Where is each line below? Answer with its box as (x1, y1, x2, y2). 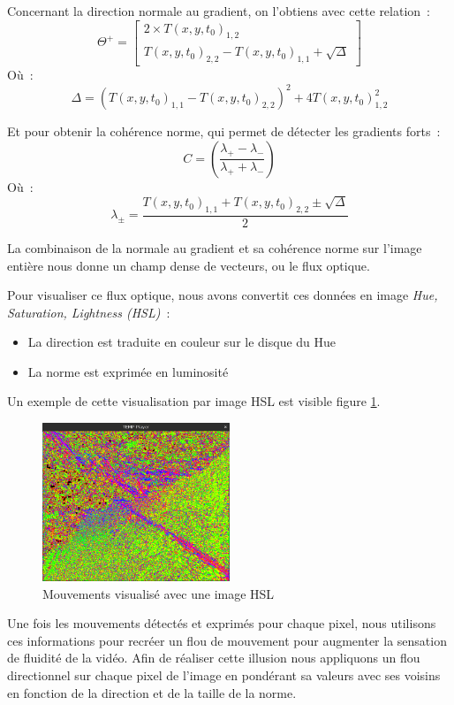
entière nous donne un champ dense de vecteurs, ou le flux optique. (7, 256, 370, 274)
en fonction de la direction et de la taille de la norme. (7, 683, 297, 701)
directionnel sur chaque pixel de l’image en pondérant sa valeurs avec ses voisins (7, 666, 441, 685)
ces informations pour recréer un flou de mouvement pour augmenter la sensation (7, 631, 447, 649)
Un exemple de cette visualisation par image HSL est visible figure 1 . (7, 392, 381, 410)
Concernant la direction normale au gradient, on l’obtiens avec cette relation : (7, 2, 430, 19)
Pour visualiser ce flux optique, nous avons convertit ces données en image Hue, (7, 286, 438, 304)
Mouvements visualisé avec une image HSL (42, 584, 275, 602)
